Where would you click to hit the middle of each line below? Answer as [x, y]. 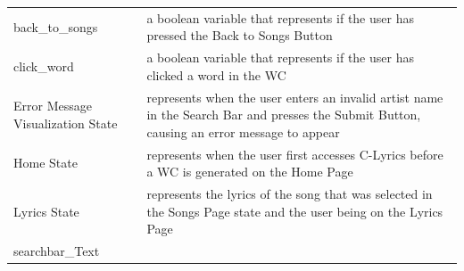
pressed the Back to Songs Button [240, 35]
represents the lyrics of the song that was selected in [290, 194]
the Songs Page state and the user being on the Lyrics [295, 211]
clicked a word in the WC [216, 74]
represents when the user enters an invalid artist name [295, 97]
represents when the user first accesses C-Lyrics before [295, 154]
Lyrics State [46, 211]
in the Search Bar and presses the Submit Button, [284, 115]
